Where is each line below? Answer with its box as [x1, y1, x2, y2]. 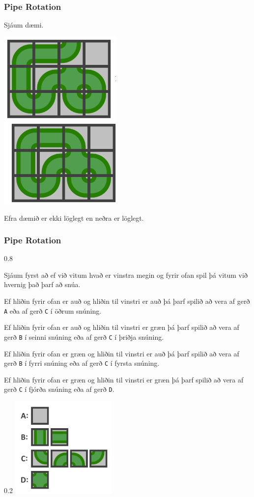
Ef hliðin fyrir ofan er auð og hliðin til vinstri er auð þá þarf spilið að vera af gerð [4, 296, 250, 306]
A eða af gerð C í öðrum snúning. [4, 305, 102, 316]
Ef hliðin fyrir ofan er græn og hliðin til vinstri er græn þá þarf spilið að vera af [4, 374, 244, 384]
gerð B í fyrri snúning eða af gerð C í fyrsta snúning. [4, 358, 160, 368]
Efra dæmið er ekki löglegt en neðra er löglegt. [4, 213, 144, 223]
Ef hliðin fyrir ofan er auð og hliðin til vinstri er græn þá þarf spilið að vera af [4, 322, 239, 332]
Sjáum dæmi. [4, 20, 44, 30]
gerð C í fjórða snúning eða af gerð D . [4, 384, 114, 394]
